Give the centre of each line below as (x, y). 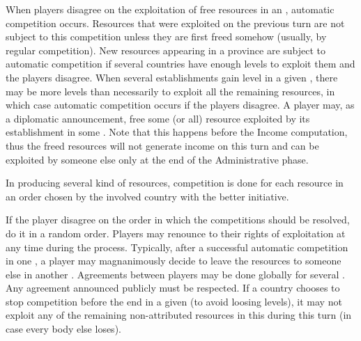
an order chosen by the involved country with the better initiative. (147, 196)
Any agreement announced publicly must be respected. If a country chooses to (173, 288)
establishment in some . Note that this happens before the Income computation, (177, 132)
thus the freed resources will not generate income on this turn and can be (162, 145)
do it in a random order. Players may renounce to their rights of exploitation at (176, 233)
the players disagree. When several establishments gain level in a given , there (172, 77)
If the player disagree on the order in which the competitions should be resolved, (178, 220)
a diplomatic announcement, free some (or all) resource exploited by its (158, 118)
